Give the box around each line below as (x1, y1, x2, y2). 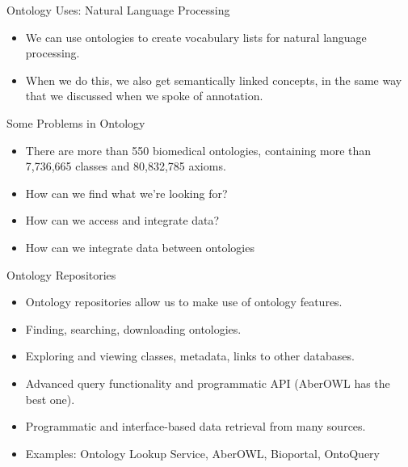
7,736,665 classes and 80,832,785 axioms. (25, 158, 226, 175)
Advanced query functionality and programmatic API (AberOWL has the (25, 374, 390, 391)
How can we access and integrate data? (25, 212, 220, 229)
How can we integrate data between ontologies (25, 238, 254, 255)
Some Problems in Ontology (6, 114, 145, 131)
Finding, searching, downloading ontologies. (25, 320, 242, 337)
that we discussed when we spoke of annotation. (25, 87, 263, 104)
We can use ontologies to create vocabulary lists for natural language (25, 28, 367, 45)
